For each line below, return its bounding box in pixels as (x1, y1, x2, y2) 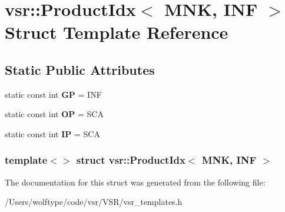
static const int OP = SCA (5, 108, 104, 120)
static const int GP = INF (5, 88, 102, 100)
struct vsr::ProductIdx (76, 153, 185, 167)
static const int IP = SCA (5, 127, 100, 140)
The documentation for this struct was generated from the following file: (5, 175, 266, 188)
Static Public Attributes (5, 60, 155, 78)
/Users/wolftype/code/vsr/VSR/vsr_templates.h (5, 196, 183, 208)
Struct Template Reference (5, 20, 228, 44)
